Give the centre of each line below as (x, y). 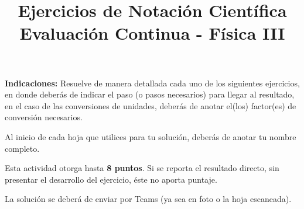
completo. (22, 148)
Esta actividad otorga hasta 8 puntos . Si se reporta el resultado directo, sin (142, 168)
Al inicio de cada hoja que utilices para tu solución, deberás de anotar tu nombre (151, 136)
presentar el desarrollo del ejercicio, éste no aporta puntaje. (111, 179)
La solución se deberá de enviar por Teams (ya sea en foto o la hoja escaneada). (148, 199)
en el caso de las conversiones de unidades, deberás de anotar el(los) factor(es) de (151, 105)
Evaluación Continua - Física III (152, 33)
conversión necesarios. (44, 117)
